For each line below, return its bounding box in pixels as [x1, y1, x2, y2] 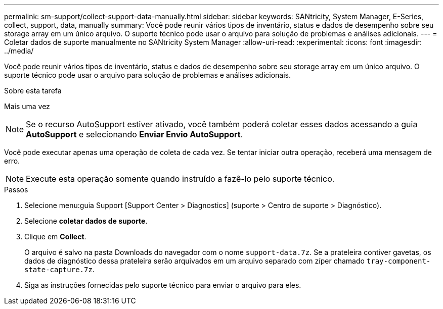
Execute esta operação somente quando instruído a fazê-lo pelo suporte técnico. [26, 174, 335, 184]
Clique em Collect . [24, 232, 86, 241]
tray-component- [366, 257, 431, 265]
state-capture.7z [24, 266, 93, 274]
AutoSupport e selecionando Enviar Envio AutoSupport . [26, 129, 243, 139]
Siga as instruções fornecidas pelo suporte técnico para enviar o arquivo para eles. [24, 281, 301, 289]
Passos [4, 185, 28, 194]
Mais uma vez [4, 102, 50, 111]
